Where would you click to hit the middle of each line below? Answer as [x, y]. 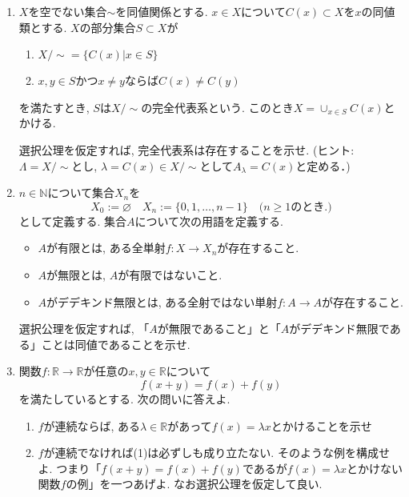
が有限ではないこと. [170, 274]
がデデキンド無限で [339, 329]
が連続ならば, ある [92, 425]
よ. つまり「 [70, 468]
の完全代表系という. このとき [217, 107]
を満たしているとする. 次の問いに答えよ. [124, 398]
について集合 [81, 192]
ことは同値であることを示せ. [116, 344]
